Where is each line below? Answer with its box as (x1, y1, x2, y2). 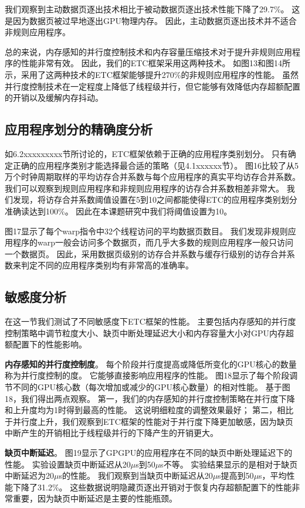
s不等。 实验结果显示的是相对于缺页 (160, 458, 298, 470)
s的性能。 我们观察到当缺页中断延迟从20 (59, 469, 213, 482)
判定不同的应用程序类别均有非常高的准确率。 (21, 259, 194, 271)
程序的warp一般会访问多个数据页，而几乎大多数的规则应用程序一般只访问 (12, 236, 293, 248)
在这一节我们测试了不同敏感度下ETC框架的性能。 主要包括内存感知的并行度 (5, 315, 296, 328)
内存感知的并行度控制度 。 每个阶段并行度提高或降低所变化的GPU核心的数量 (5, 357, 297, 370)
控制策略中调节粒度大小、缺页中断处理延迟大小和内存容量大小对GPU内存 (5, 326, 286, 339)
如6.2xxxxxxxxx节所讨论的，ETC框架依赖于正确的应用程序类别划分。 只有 (5, 147, 288, 159)
